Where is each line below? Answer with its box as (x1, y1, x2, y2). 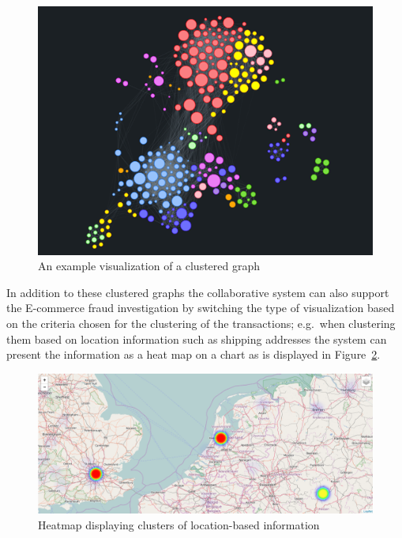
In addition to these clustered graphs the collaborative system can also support (6, 284, 389, 300)
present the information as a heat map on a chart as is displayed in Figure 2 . (6, 346, 381, 363)
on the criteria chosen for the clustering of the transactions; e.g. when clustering (6, 315, 396, 332)
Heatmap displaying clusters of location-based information (38, 516, 320, 532)
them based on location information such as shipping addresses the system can (6, 330, 387, 347)
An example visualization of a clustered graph (38, 258, 261, 274)
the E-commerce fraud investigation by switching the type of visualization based (6, 299, 395, 316)
